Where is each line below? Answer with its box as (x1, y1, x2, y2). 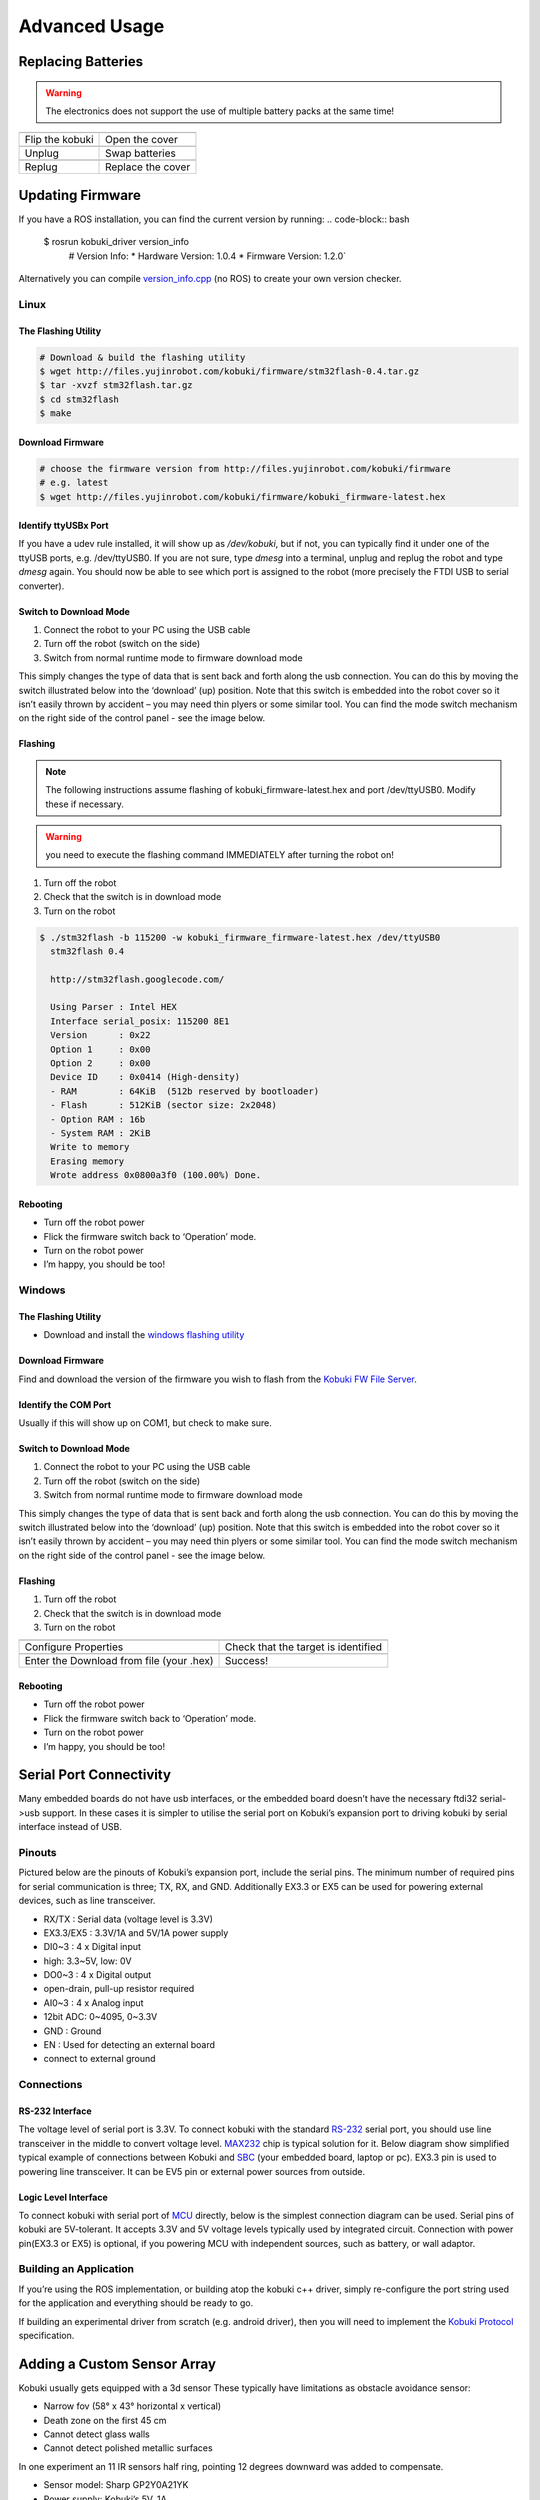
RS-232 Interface (18, 2105, 92, 2117)
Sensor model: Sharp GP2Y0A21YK (43, 2479, 189, 2491)
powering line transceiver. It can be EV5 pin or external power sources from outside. (18, 2165, 365, 2177)
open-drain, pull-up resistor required (43, 1983, 195, 1995)
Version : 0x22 (50, 1030, 151, 1041)
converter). (18, 580, 65, 592)
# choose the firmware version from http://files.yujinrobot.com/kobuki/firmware (39, 463, 452, 474)
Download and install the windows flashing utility (43, 1329, 245, 1341)
